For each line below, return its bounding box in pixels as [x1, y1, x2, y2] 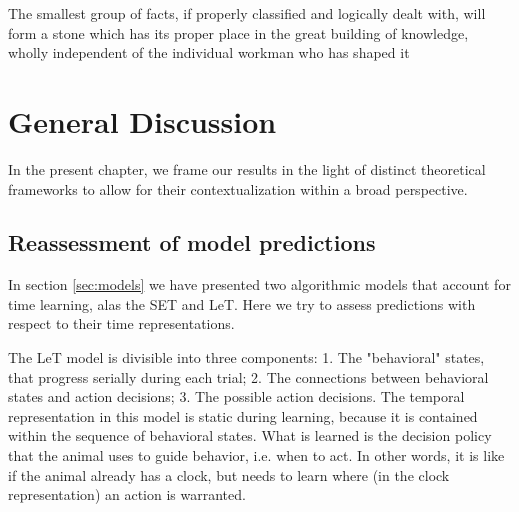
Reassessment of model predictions [8, 227, 376, 258]
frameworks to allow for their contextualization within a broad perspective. [8, 178, 468, 199]
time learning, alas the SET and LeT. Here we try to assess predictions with [8, 293, 476, 314]
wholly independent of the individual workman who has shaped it [8, 42, 410, 63]
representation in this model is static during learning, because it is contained [8, 405, 478, 426]
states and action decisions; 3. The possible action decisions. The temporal [8, 386, 465, 407]
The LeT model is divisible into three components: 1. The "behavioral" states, [8, 347, 485, 368]
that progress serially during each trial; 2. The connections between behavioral [8, 366, 489, 387]
